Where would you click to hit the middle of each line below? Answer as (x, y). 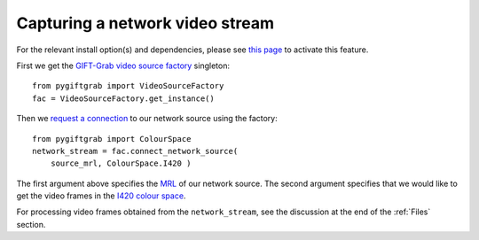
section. (31, 224)
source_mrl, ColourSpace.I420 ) (121, 163)
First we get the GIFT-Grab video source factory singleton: (123, 66)
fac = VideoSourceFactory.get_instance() (123, 98)
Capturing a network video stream (145, 23)
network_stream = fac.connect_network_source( (135, 151)
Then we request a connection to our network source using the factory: (147, 119)
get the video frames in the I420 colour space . (101, 196)
